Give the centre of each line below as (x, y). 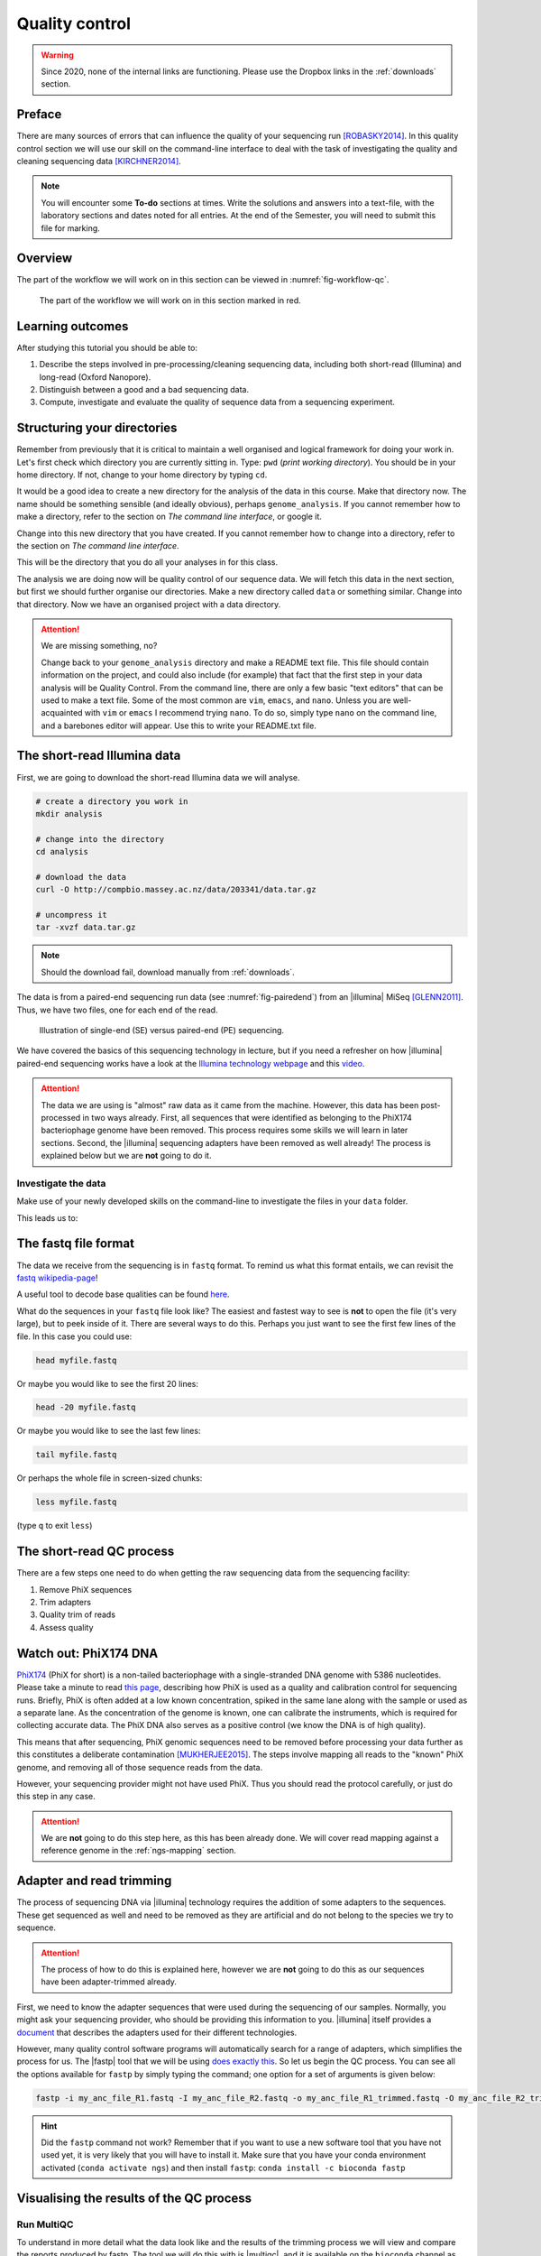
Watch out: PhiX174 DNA (87, 1653)
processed (61, 1117)
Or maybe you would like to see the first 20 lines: (107, 1383)
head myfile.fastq (76, 1360)
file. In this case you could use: (74, 1336)
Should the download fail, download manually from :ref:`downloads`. (168, 972)
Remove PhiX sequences (86, 1589)
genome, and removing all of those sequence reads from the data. (140, 1767)
